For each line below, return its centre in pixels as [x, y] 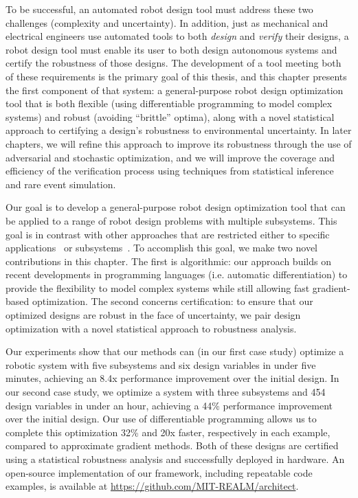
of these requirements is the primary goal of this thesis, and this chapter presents [176, 76]
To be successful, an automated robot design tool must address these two [159, 9]
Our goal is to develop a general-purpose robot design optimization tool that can [176, 207]
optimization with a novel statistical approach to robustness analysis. [151, 328]
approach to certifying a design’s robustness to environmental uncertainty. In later [179, 130]
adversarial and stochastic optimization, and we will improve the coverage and [170, 157]
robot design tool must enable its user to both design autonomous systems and [171, 49]
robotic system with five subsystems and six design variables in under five [161, 364]
